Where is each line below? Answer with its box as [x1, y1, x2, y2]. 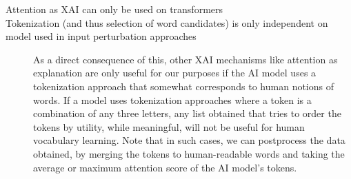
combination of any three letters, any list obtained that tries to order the [33, 106, 341, 120]
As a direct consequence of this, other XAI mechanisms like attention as [33, 52, 338, 66]
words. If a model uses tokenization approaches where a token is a [33, 92, 312, 107]
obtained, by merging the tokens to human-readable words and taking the [33, 146, 345, 160]
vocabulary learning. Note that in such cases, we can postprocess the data [33, 133, 345, 147]
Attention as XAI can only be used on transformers [6, 2, 223, 16]
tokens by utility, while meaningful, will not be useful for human [33, 119, 305, 134]
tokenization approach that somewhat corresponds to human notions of [33, 78, 334, 93]
